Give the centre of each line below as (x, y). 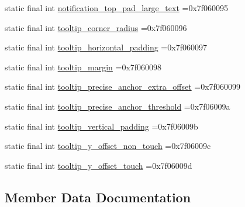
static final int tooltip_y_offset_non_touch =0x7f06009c (108, 146)
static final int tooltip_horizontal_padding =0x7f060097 (106, 47)
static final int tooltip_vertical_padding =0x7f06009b (101, 126)
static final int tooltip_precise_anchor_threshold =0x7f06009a (118, 106)
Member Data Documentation (98, 197)
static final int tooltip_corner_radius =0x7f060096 (96, 27)
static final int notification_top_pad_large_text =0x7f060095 (117, 8)
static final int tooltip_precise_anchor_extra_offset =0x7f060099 (123, 86)
